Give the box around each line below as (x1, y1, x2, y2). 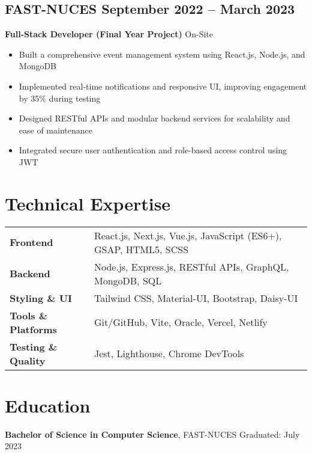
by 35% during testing (19, 91, 101, 104)
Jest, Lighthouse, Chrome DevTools (94, 346, 244, 361)
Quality (10, 353, 46, 367)
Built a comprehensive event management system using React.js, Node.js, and (19, 48, 305, 60)
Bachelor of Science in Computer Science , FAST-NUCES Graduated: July (5, 428, 300, 440)
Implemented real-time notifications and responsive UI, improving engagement (19, 79, 307, 92)
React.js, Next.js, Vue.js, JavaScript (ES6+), (94, 228, 282, 242)
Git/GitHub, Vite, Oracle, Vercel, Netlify (94, 315, 268, 330)
